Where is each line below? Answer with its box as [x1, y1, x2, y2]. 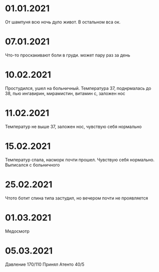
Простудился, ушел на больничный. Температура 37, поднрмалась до [5, 85, 152, 91]
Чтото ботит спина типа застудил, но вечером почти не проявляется [5, 195, 148, 201]
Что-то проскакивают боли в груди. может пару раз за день [5, 52, 130, 58]
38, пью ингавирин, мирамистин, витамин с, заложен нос [5, 91, 125, 96]
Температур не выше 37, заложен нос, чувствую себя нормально [5, 124, 142, 129]
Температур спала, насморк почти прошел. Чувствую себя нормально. [5, 157, 155, 163]
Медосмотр [5, 228, 30, 234]
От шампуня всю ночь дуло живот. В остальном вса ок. [5, 19, 121, 25]
